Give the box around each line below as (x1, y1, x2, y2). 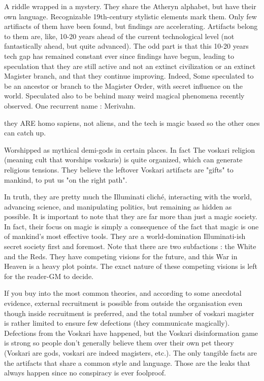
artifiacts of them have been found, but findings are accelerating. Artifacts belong (4, 21, 258, 31)
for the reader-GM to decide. (4, 270, 93, 281)
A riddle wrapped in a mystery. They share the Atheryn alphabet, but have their (4, 1, 256, 11)
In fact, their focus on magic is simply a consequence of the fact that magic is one (4, 221, 259, 231)
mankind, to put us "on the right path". (4, 174, 127, 185)
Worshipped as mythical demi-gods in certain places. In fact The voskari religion (4, 144, 255, 155)
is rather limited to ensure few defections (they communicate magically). (4, 318, 230, 328)
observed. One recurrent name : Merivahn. (4, 100, 136, 111)
